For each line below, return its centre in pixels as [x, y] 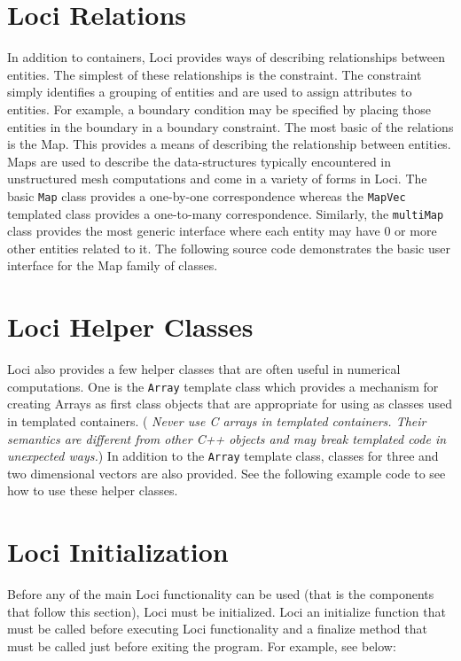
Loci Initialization [118, 552]
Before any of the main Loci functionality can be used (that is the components [221, 594]
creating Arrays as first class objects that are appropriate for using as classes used [230, 404]
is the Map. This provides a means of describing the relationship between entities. [229, 144]
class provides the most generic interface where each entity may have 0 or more [222, 231]
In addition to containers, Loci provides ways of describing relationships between [226, 57]
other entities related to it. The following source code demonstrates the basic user [229, 248]
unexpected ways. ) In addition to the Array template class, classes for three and [223, 456]
